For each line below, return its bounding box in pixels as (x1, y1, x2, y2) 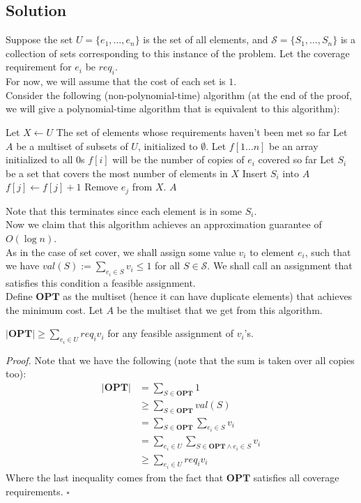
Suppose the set (6, 32, 73, 47)
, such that (305, 244, 351, 259)
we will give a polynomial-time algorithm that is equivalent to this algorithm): (6, 101, 340, 116)
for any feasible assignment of (107, 326, 233, 340)
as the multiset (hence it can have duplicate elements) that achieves (63, 289, 353, 303)
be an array (269, 138, 318, 153)
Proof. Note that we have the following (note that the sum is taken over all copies (6, 352, 355, 367)
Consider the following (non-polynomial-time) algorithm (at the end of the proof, (6, 87, 352, 102)
